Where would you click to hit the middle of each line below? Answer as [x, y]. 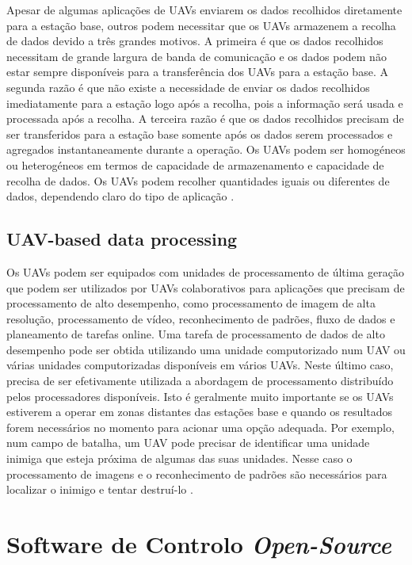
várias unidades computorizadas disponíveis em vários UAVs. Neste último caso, [200, 365]
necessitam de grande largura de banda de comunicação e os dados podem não [196, 56]
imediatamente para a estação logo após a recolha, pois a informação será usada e [205, 103]
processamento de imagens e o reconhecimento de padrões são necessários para [197, 473]
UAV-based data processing [122, 239]
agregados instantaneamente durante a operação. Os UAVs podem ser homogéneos [206, 149]
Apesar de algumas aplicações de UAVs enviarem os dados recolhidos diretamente [204, 10]
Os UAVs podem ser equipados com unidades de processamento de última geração [205, 271]
